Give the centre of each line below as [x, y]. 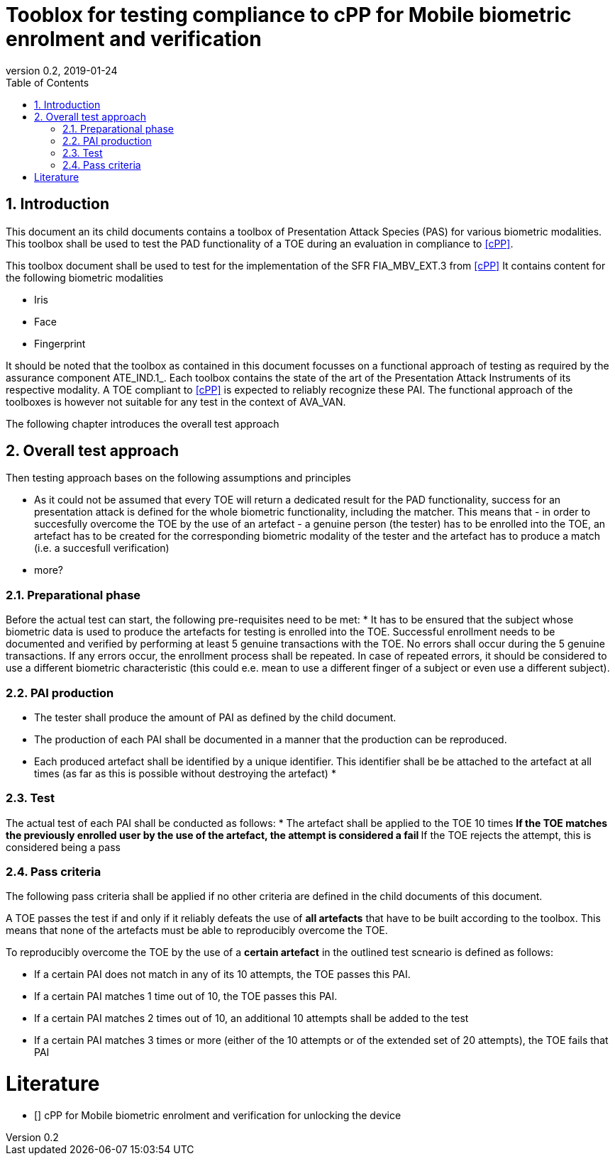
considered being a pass [63, 847]
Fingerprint [60, 343]
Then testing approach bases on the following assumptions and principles [178, 478]
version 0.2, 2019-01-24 [62, 70]
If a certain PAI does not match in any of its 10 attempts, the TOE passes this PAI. [222, 974]
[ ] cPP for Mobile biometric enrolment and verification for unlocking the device [218, 1115]
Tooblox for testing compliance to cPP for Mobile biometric [289, 15]
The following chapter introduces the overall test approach [143, 423]
